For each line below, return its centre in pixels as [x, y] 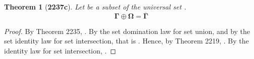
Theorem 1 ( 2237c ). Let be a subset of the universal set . [95, 6]
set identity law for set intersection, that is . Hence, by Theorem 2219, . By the [126, 41]
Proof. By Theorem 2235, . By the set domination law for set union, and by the [127, 31]
